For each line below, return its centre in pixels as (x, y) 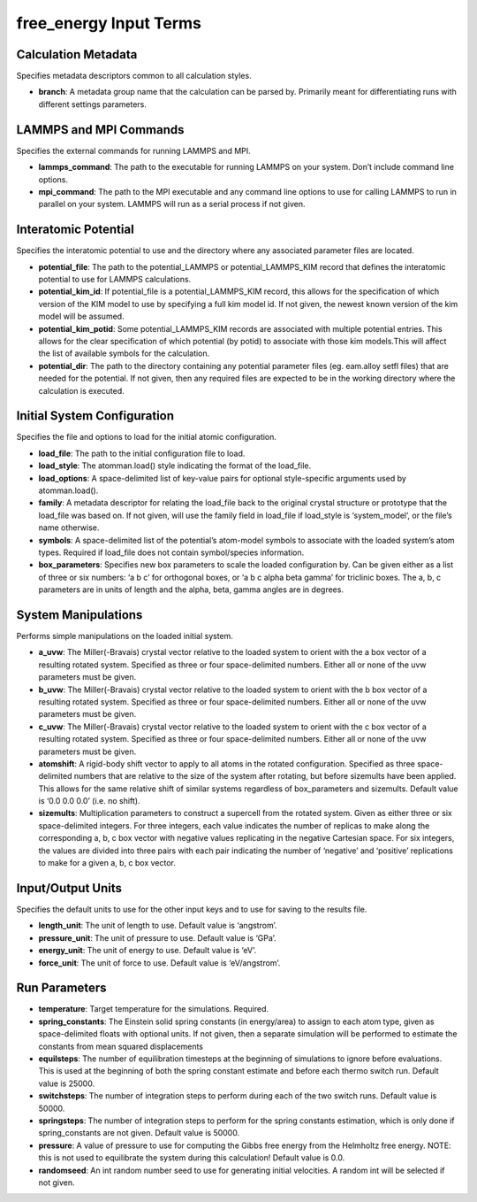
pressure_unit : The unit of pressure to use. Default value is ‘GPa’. (158, 937)
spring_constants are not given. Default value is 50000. (139, 1133)
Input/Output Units (69, 888)
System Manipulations (79, 615)
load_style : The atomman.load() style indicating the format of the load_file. (175, 466)
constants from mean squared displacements (121, 1046)
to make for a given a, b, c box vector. (107, 863)
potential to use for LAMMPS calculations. (115, 279)
